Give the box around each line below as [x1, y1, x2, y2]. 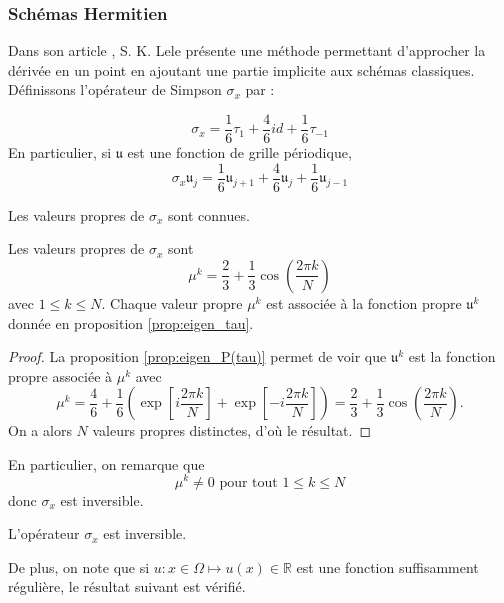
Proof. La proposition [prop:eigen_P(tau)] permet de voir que [8, 346, 387, 367]
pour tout [219, 475, 278, 490]
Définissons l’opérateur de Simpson [8, 79, 222, 100]
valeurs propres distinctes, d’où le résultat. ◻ [92, 420, 372, 441]
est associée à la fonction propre [266, 292, 462, 313]
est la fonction [408, 346, 496, 367]
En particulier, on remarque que [8, 453, 205, 474]
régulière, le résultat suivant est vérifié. [8, 576, 246, 597]
